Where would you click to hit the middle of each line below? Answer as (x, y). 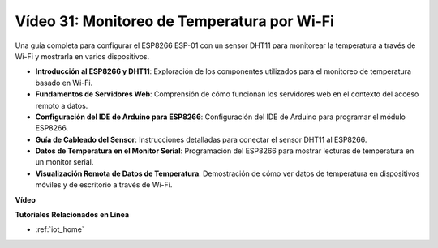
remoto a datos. (62, 105)
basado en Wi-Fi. (64, 83)
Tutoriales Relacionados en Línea (72, 215)
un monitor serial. (64, 162)
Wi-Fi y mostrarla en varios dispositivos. (82, 56)
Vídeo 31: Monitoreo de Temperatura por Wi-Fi (174, 21)
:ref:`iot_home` (60, 229)
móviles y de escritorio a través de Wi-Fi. (104, 185)
